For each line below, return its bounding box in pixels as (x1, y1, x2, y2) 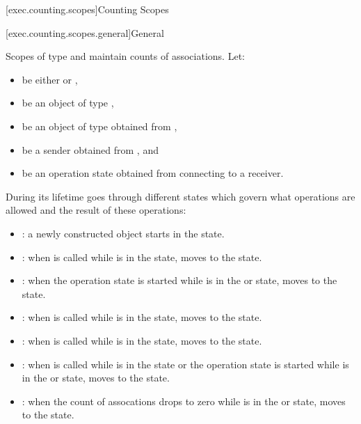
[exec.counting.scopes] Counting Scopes (6, 2, 169, 16)
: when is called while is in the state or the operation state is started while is (22, 356, 349, 371)
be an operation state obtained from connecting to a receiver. (22, 166, 284, 180)
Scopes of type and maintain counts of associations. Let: (6, 49, 245, 63)
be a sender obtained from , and (22, 142, 159, 157)
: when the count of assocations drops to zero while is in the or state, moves (22, 393, 346, 408)
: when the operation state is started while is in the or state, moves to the (22, 273, 337, 288)
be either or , (22, 72, 78, 86)
